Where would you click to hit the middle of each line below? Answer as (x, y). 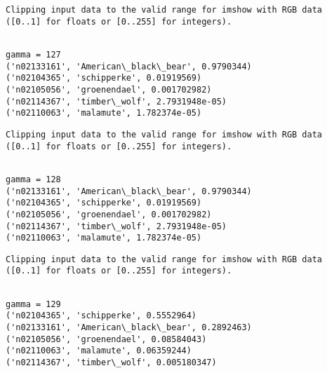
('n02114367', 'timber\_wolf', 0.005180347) (111, 363)
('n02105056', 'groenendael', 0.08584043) (106, 339)
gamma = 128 (33, 179)
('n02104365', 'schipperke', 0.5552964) (101, 316)
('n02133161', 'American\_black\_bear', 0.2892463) (129, 328)
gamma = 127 (33, 54)
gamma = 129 (33, 304)
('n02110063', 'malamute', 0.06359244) (99, 351)
